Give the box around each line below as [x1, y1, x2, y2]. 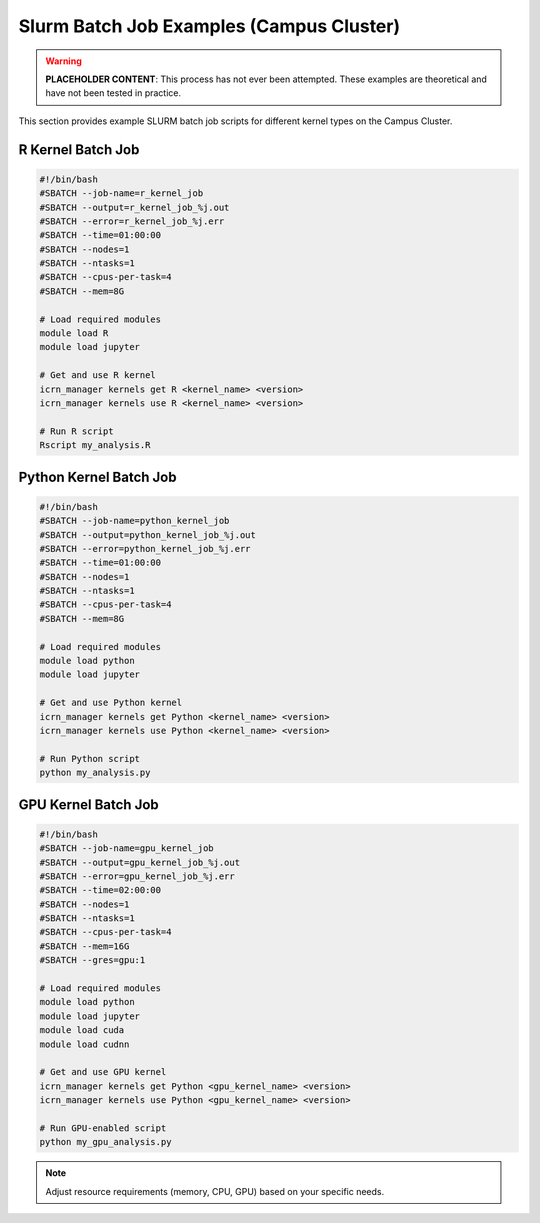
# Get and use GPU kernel [39, 1066, 167, 1078]
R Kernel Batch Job [18, 141, 140, 158]
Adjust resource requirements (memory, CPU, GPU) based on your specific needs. [45, 1185, 385, 1197]
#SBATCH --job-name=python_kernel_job [39, 515, 230, 527]
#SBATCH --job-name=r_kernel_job [39, 188, 204, 199]
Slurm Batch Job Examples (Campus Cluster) [18, 15, 400, 37]
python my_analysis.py [39, 767, 151, 779]
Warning [45, 55, 82, 67]
